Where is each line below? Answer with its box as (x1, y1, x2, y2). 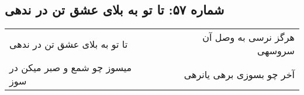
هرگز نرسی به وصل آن (202, 30, 295, 44)
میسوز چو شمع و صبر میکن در (9, 61, 132, 75)
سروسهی (257, 44, 295, 58)
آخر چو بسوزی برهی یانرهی (184, 67, 295, 81)
